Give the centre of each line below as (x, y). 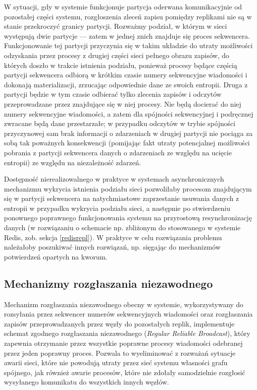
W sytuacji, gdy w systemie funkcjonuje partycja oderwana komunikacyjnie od (123, 6)
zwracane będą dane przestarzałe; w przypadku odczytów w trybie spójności (120, 123)
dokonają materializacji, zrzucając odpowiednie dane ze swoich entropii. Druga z (126, 84)
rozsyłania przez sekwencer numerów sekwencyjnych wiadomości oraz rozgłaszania (128, 314)
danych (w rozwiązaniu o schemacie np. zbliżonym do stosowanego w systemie (122, 227)
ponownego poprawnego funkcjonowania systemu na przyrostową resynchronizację (128, 218)
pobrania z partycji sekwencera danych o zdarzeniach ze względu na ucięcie (118, 152)
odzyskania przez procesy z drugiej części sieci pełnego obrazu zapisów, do (117, 55)
